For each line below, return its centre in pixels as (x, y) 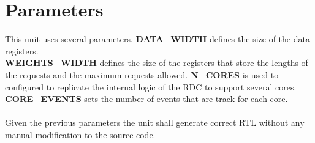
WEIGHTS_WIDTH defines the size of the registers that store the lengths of (157, 63)
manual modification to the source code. (80, 134)
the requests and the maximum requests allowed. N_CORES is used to (142, 74)
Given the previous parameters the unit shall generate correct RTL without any (155, 123)
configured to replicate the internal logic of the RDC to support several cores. (151, 86)
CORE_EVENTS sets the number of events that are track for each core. (146, 99)
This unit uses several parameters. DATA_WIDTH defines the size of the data (157, 39)
